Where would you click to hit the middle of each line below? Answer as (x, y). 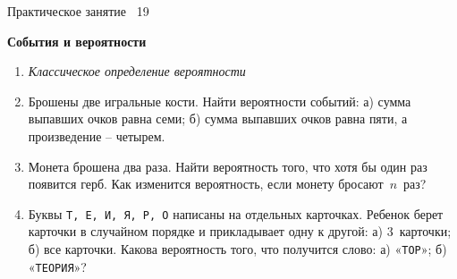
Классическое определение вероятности (137, 71)
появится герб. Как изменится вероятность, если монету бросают (206, 184)
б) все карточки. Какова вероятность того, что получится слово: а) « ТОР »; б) (237, 249)
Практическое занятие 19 (78, 11)
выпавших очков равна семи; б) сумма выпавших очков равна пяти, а (218, 118)
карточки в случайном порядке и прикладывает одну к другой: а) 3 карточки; (240, 231)
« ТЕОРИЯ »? (57, 266)
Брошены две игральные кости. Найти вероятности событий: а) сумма (220, 101)
